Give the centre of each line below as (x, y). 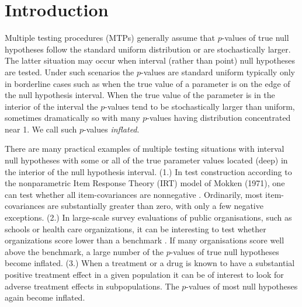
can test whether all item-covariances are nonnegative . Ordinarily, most (134, 194)
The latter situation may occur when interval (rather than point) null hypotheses (150, 60)
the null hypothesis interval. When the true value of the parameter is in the (140, 95)
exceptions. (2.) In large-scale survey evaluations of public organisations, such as (148, 217)
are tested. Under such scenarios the (70, 71)
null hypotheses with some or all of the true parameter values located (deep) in (146, 160)
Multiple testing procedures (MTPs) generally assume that (110, 38)
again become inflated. (45, 297)
